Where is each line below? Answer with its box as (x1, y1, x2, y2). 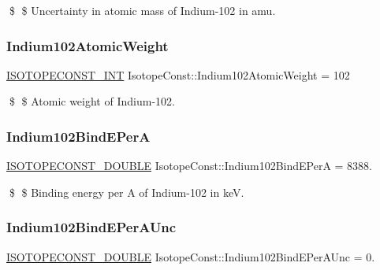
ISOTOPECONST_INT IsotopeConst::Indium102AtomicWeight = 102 (6, 66, 350, 83)
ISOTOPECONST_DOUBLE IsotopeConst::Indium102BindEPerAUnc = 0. (6, 248, 375, 264)
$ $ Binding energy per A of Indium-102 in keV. (9, 183, 244, 200)
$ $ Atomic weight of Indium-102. (9, 93, 175, 109)
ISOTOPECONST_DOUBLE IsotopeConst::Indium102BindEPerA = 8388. (6, 157, 373, 174)
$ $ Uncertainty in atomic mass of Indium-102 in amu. (9, 2, 276, 18)
